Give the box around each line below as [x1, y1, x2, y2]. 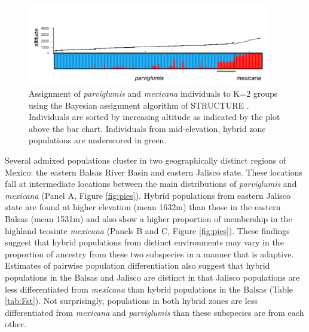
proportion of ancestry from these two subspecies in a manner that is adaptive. [5, 247, 294, 260]
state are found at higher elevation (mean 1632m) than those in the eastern [5, 201, 281, 213]
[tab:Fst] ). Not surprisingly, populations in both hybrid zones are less [5, 294, 258, 307]
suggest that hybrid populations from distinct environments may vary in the [5, 236, 284, 248]
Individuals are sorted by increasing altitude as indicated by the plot [29, 110, 280, 123]
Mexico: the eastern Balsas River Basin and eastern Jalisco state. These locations [5, 165, 303, 178]
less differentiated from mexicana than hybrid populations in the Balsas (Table [5, 282, 293, 295]
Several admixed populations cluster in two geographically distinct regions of [5, 154, 286, 167]
